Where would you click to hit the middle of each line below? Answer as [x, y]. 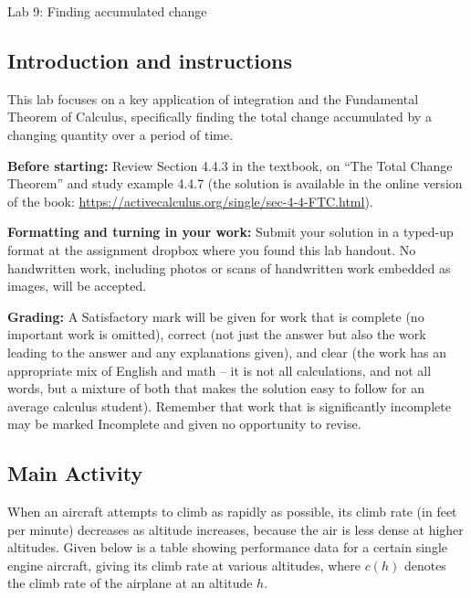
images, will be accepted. [77, 286]
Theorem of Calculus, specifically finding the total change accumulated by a [220, 117]
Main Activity [75, 473]
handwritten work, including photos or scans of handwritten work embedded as [229, 267]
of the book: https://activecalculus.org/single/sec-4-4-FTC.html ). [190, 201]
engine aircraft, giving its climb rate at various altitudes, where [184, 565]
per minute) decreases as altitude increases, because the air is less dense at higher [235, 529]
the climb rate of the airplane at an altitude [130, 583]
